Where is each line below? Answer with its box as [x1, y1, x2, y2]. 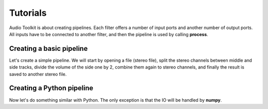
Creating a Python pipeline [9, 84, 94, 92]
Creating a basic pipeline [9, 44, 88, 53]
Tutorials [9, 7, 47, 18]
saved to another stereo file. [9, 71, 67, 77]
